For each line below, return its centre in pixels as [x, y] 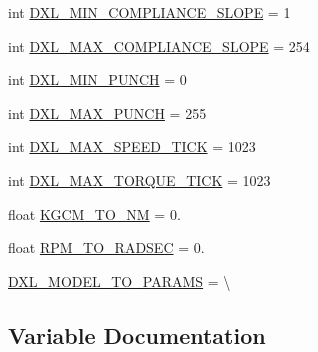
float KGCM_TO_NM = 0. [94, 213]
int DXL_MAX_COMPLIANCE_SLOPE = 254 [159, 45]
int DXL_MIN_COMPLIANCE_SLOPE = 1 [149, 12]
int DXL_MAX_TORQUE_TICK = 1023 [139, 179]
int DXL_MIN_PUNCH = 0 [97, 79]
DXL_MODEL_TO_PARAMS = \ [119, 280]
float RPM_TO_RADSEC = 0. [106, 247]
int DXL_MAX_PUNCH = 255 [107, 112]
